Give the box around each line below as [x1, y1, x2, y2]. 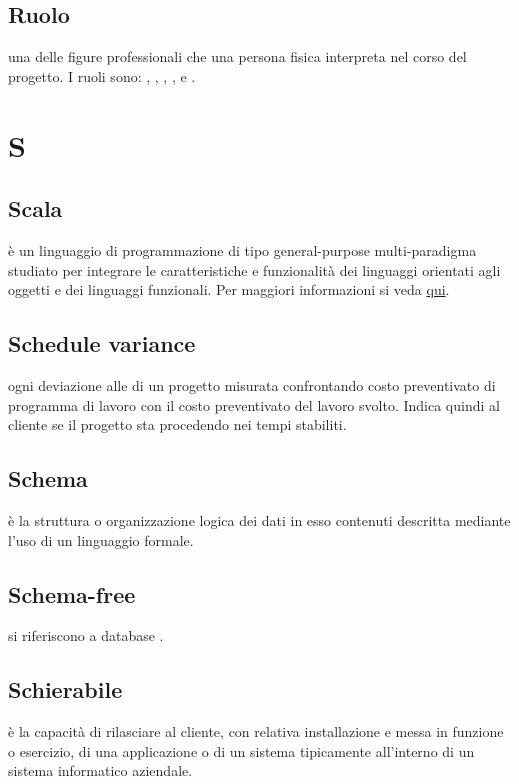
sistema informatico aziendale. [8, 760, 193, 781]
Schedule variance [8, 328, 196, 359]
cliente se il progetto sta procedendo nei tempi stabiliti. [8, 414, 347, 435]
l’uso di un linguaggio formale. [8, 529, 194, 550]
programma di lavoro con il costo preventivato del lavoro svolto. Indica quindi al [8, 394, 500, 415]
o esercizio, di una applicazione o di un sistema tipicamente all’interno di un [8, 740, 475, 761]
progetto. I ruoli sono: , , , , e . [8, 65, 196, 86]
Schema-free [8, 578, 136, 609]
